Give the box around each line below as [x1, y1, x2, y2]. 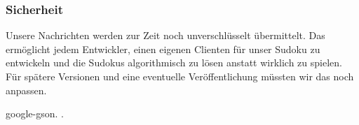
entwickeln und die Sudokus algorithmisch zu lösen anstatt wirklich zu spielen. [6, 55, 342, 70]
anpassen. [6, 82, 47, 97]
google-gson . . [6, 106, 64, 121]
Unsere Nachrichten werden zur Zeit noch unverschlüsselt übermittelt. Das [6, 28, 325, 43]
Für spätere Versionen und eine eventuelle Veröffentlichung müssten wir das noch [6, 69, 354, 83]
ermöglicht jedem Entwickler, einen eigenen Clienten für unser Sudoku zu [6, 41, 320, 56]
